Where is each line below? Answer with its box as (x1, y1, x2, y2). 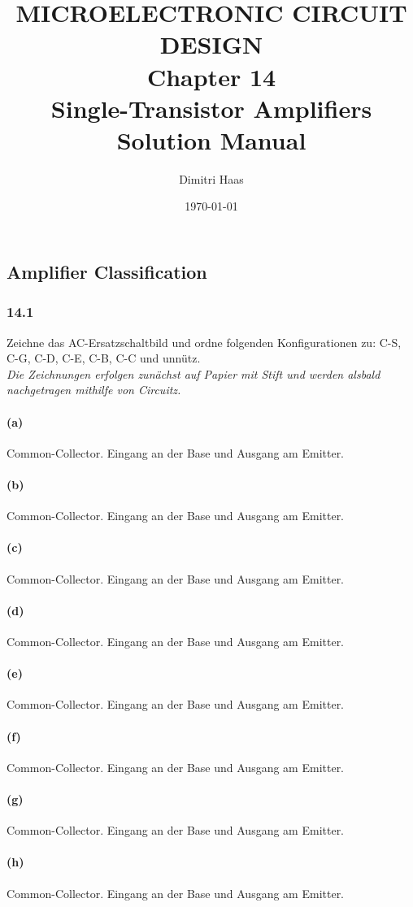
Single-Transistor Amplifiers (50, 91, 372, 124)
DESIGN (159, 28, 263, 61)
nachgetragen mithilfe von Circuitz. (7, 381, 181, 398)
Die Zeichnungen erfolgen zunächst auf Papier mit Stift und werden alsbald (7, 365, 380, 382)
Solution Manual (116, 123, 306, 156)
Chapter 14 (146, 59, 276, 93)
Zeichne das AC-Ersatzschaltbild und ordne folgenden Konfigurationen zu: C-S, (7, 333, 402, 350)
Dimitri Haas (179, 170, 244, 187)
